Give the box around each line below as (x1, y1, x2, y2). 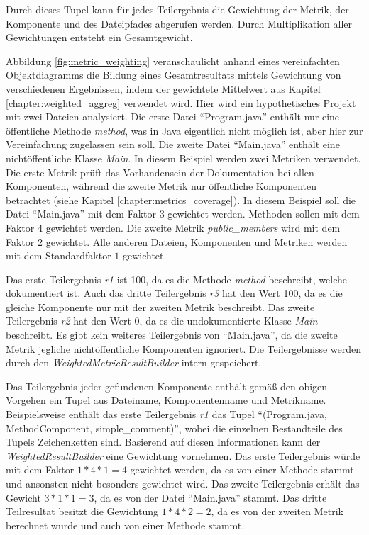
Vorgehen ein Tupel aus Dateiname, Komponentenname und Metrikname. (6, 393, 326, 407)
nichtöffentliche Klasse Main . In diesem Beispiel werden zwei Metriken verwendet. (6, 150, 361, 165)
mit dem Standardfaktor (6, 248, 111, 263)
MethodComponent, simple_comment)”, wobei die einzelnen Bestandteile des (6, 420, 343, 435)
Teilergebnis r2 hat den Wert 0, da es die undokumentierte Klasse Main (6, 313, 318, 328)
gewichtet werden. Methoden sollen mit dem (167, 206, 360, 221)
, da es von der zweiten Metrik (211, 504, 344, 519)
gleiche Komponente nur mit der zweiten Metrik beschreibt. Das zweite (6, 299, 315, 314)
